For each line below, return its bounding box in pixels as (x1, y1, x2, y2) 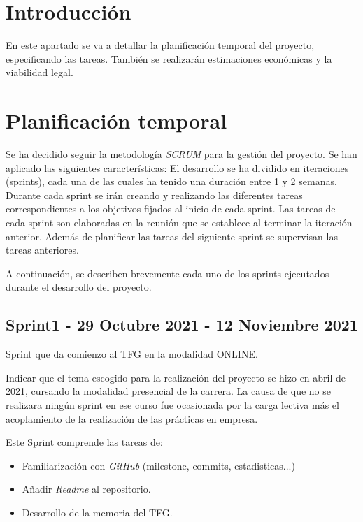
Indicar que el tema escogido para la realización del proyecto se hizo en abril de (6, 370, 346, 384)
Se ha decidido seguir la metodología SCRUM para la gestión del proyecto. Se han (6, 147, 357, 161)
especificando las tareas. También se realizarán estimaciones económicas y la (6, 51, 332, 66)
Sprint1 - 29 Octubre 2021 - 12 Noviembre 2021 (6, 314, 358, 335)
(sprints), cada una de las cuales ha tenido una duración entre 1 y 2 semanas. (6, 174, 337, 189)
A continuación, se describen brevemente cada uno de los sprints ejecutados (6, 266, 329, 280)
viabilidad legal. (6, 65, 73, 80)
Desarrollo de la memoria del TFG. (22, 505, 173, 519)
